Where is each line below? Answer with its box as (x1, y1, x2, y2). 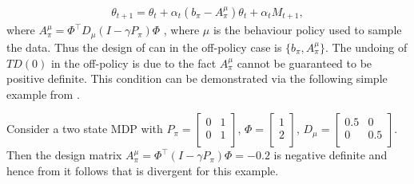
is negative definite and (273, 147, 388, 163)
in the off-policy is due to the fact (50, 54, 217, 71)
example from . (6, 85, 80, 102)
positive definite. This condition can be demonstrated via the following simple (6, 70, 388, 87)
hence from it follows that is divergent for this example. (6, 162, 279, 178)
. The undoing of (324, 38, 408, 55)
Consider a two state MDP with (6, 120, 163, 137)
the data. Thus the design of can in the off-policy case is (6, 38, 282, 55)
